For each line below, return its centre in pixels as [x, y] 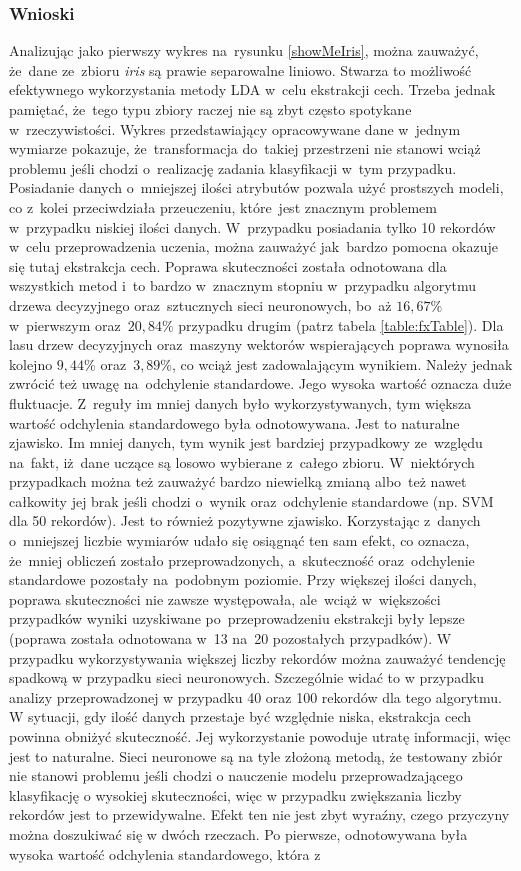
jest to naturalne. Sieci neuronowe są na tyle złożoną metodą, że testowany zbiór [256, 755]
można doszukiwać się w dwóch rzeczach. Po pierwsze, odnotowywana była [238, 833]
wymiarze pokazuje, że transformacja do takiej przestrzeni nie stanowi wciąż [245, 148]
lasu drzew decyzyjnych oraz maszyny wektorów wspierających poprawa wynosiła [259, 344]
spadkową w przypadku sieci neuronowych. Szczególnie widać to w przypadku [247, 677]
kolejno [31, 363]
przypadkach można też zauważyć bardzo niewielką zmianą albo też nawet [238, 481]
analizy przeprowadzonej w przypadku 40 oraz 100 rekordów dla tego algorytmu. [256, 696]
